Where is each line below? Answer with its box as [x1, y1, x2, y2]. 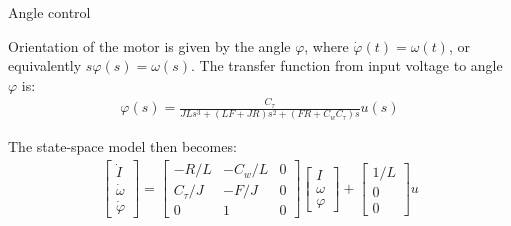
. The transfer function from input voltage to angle [191, 55, 503, 76]
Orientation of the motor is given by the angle [8, 35, 291, 56]
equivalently [8, 55, 82, 76]
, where [304, 35, 349, 56]
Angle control [8, 2, 91, 22]
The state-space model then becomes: [8, 136, 237, 157]
